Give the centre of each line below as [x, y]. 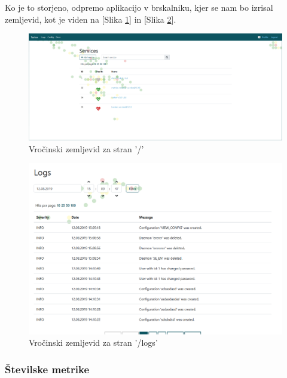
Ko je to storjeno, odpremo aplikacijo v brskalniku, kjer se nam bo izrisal [139, 7]
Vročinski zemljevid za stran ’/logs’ [93, 342]
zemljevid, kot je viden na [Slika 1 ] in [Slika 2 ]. [91, 19]
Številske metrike [47, 369]
